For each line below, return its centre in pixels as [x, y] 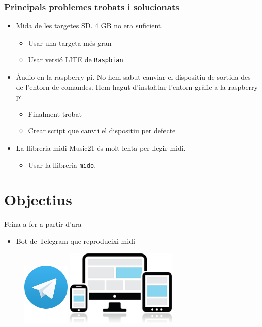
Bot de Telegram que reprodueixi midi [75, 241]
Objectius [38, 199]
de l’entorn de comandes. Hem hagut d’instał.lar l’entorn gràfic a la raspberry [137, 86]
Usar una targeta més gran [70, 42]
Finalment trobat [55, 113]
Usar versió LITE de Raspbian [76, 60]
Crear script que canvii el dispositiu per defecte [102, 131]
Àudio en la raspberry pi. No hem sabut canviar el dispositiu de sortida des [133, 77]
